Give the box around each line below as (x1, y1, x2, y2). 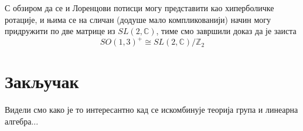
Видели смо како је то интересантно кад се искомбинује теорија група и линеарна (5, 103, 298, 116)
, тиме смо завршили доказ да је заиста (156, 25, 297, 37)
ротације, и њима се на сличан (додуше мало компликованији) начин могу (5, 13, 271, 25)
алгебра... (5, 115, 39, 127)
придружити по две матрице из (5, 25, 115, 37)
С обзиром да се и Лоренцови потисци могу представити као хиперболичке (5, 2, 274, 14)
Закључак (5, 69, 79, 93)
